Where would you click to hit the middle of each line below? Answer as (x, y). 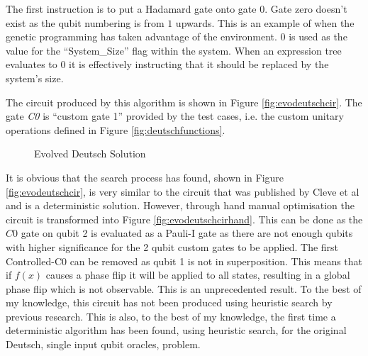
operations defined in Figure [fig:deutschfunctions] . (116, 129)
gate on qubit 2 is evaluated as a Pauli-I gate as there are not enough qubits (187, 233)
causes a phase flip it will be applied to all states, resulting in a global (198, 275)
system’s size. (35, 78)
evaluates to (32, 64)
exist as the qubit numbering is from (85, 22)
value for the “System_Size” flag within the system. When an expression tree (174, 50)
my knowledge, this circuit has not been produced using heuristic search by (169, 302)
